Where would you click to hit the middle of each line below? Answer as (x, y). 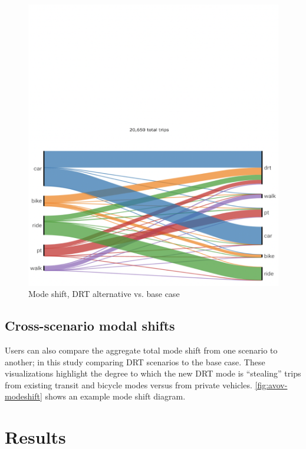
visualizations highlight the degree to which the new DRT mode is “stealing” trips (153, 373)
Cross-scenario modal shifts (90, 326)
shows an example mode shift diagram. (115, 396)
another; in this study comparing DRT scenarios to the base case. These (135, 361)
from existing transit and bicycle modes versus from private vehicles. (129, 384)
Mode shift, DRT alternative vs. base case (104, 294)
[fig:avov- (271, 384)
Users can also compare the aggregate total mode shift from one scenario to (141, 350)
